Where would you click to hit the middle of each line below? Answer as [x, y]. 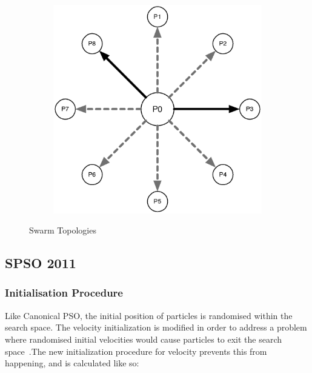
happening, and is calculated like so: [72, 363]
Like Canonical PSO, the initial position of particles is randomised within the [149, 315]
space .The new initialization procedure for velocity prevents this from [136, 351]
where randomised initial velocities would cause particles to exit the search [144, 339]
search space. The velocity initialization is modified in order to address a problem [156, 327]
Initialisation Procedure [64, 293]
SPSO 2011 [41, 263]
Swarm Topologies [63, 230]
